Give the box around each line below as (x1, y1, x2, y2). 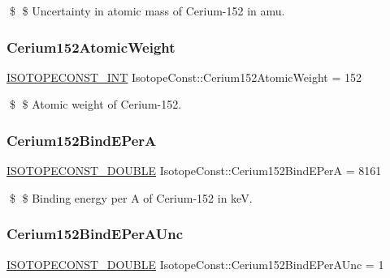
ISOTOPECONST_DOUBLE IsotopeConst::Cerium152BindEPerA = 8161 (6, 162, 382, 179)
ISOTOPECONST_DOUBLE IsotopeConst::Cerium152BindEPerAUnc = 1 (6, 255, 384, 272)
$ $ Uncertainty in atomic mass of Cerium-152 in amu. (9, 2, 285, 19)
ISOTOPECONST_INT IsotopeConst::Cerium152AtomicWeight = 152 (6, 68, 362, 85)
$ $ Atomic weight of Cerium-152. (9, 96, 182, 113)
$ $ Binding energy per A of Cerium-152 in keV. (9, 189, 253, 206)
